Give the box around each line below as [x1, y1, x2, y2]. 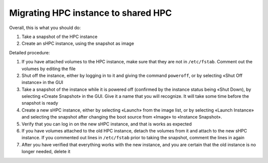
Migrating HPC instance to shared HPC [9, 7, 172, 18]
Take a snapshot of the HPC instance [21, 34, 98, 40]
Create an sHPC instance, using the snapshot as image [21, 41, 134, 46]
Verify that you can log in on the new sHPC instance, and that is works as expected [21, 121, 192, 127]
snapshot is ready [21, 100, 59, 106]
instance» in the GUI [21, 80, 64, 85]
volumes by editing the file [21, 66, 76, 72]
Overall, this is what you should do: [9, 25, 81, 31]
